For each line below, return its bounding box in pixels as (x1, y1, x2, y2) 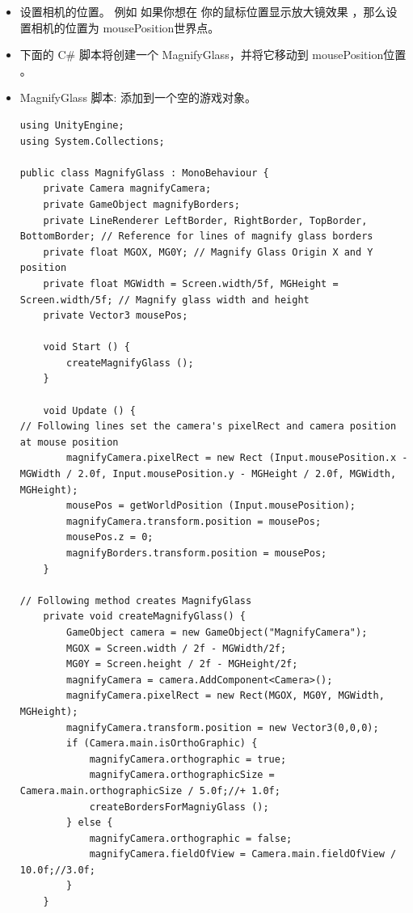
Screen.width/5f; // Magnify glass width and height (19, 294, 310, 306)
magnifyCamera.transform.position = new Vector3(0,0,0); (66, 721, 379, 733)
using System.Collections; (19, 135, 165, 147)
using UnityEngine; (19, 119, 124, 131)
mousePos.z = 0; (66, 531, 154, 543)
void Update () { (43, 404, 136, 416)
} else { (66, 817, 113, 829)
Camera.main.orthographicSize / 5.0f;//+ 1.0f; (19, 784, 280, 797)
